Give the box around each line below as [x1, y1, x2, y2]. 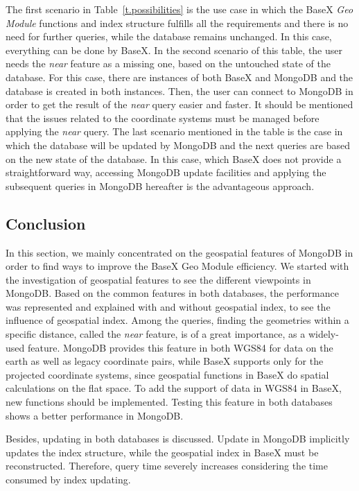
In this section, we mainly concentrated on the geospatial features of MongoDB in [6, 245, 353, 259]
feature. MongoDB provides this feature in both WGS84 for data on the [27, 340, 333, 354]
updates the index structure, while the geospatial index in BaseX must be [6, 445, 319, 459]
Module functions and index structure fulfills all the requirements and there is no [6, 15, 349, 30]
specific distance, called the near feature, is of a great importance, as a [6, 327, 306, 341]
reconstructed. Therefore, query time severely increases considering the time [6, 458, 328, 473]
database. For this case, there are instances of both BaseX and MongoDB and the [6, 69, 353, 84]
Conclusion [6, 212, 86, 234]
